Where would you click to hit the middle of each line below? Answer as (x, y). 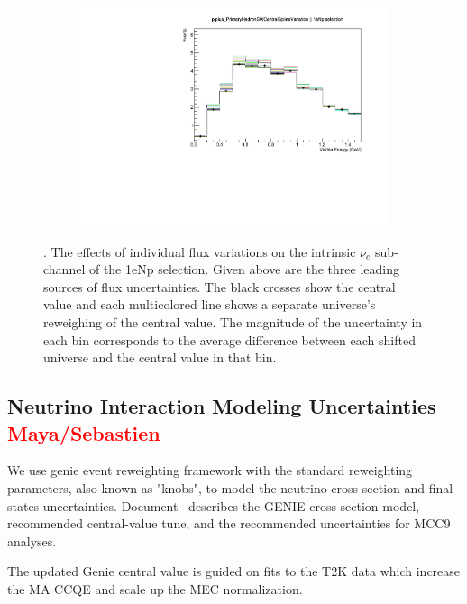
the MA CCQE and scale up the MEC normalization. (155, 589)
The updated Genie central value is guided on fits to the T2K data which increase (234, 571)
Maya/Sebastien (84, 432)
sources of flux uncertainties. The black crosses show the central (220, 286)
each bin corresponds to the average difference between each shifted (229, 339)
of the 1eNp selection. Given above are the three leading (244, 269)
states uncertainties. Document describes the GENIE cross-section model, (214, 505)
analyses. (32, 540)
